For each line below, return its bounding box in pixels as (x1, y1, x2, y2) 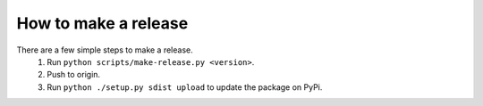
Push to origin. (47, 69, 101, 80)
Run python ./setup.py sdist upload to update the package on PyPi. (47, 81, 323, 93)
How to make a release (16, 13, 189, 33)
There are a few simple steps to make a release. (16, 45, 193, 55)
